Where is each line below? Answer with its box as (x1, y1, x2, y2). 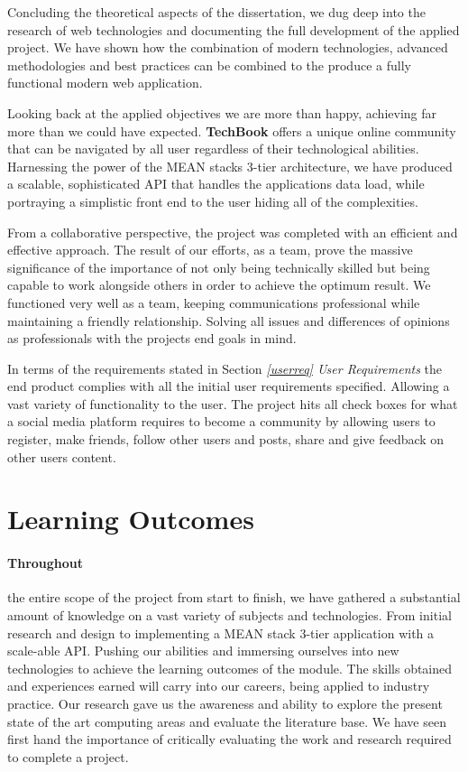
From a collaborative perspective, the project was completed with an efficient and (7, 222, 458, 241)
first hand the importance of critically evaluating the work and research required (7, 730, 452, 749)
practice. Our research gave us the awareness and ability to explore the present (7, 693, 443, 712)
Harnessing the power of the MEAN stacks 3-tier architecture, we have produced (7, 156, 453, 175)
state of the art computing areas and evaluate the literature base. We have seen (7, 712, 446, 730)
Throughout (7, 553, 84, 572)
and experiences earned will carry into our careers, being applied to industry (7, 676, 430, 695)
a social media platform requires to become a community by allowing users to (7, 412, 436, 431)
